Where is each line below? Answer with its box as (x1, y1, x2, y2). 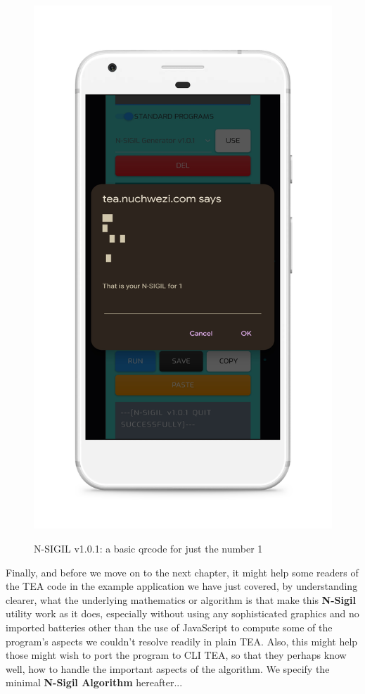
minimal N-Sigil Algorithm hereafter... (6, 675, 183, 690)
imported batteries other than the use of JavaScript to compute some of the (6, 620, 333, 634)
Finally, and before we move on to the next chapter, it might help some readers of (6, 564, 359, 579)
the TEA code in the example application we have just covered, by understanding (6, 579, 358, 593)
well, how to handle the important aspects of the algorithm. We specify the (6, 661, 330, 676)
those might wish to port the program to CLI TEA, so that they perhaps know (6, 648, 347, 662)
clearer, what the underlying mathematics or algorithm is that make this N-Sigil (6, 592, 356, 607)
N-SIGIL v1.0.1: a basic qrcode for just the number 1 (34, 541, 263, 556)
